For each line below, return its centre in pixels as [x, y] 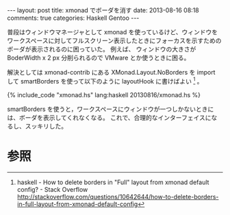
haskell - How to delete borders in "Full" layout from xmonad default [113, 182]
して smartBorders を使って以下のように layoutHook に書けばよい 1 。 [105, 80]
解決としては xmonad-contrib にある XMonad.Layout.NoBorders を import [111, 72]
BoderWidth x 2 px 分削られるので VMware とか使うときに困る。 [99, 58]
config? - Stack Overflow [52, 189]
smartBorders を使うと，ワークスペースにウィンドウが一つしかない [102, 109]
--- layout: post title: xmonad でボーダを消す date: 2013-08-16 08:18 [103, 10]
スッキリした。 [46, 126]
